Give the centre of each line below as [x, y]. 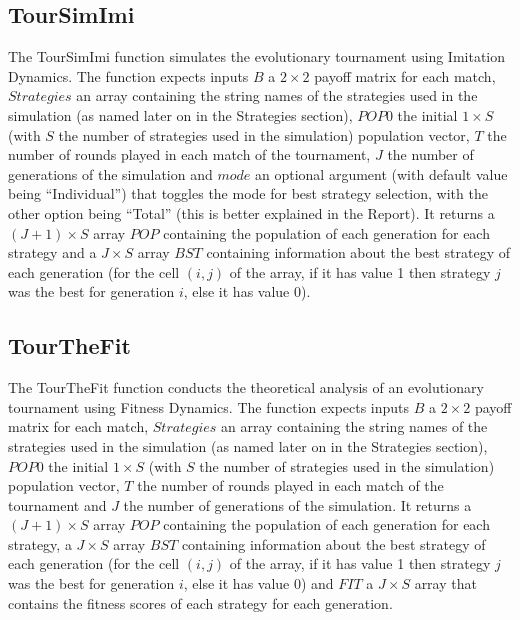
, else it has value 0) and [258, 583]
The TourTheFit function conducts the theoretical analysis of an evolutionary [246, 387]
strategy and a [52, 252]
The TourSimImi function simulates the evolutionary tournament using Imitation [256, 56]
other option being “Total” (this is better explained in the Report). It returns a [251, 212]
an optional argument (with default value [381, 173]
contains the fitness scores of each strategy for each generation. [200, 602]
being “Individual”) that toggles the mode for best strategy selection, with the [248, 193]
